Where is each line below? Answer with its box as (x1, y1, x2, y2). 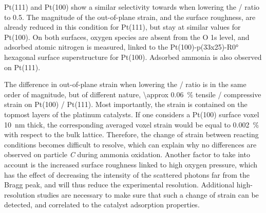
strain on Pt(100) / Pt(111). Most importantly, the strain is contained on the (4, 99, 248, 110)
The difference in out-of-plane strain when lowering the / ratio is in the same (4, 79, 246, 90)
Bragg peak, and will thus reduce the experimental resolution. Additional (4, 179, 235, 190)
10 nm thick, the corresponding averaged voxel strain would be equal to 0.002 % (4, 119, 259, 130)
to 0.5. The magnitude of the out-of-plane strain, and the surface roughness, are (4, 11, 256, 22)
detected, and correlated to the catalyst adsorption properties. (4, 199, 200, 210)
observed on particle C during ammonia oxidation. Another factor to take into (4, 149, 250, 160)
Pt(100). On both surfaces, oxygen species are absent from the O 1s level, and (4, 31, 250, 42)
